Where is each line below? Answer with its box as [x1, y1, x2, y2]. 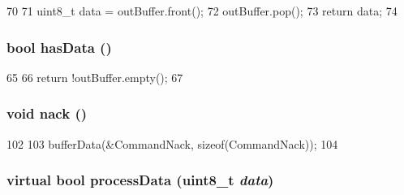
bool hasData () [6, 37, 112, 57]
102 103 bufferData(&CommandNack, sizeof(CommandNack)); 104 [6, 135, 338, 152]
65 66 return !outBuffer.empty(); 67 [6, 68, 183, 85]
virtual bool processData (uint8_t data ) [6, 170, 274, 190]
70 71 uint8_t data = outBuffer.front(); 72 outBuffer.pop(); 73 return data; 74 [6, 2, 398, 19]
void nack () [6, 103, 88, 123]
